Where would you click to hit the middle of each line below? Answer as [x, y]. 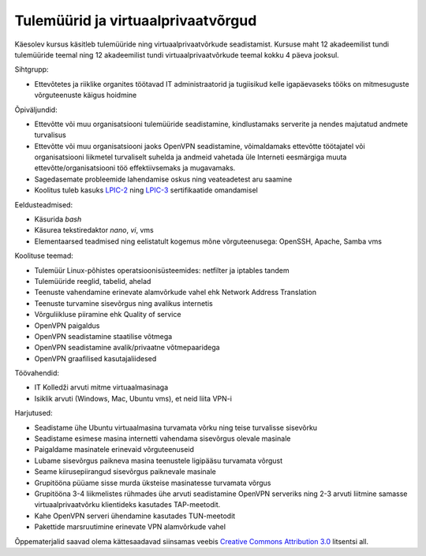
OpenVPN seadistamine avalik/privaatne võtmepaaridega [127, 348]
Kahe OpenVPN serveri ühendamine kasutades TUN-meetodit [135, 516]
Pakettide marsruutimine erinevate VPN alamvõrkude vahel [130, 527]
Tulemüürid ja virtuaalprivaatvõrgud [136, 21]
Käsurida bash [58, 219]
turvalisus [50, 135]
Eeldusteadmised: [44, 204]
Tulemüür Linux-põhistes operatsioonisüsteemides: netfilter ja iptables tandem [162, 270]
